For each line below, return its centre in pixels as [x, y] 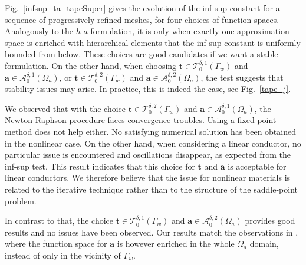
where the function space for [56, 244]
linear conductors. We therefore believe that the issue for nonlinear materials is [148, 178]
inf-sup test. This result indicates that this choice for [100, 166]
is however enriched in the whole [176, 244]
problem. [21, 201]
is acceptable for [257, 166]
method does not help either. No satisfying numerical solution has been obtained [150, 131]
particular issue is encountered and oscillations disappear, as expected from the [148, 155]
